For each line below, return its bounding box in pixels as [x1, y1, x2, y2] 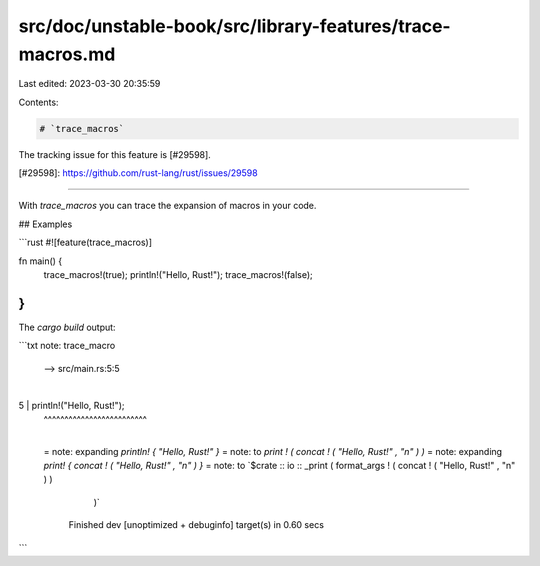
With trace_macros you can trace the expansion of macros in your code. [18, 200, 317, 212]
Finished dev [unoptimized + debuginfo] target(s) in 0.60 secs [68, 519, 325, 531]
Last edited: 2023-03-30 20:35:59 [18, 78, 161, 90]
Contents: [18, 96, 59, 108]
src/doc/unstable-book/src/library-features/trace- [18, 15, 451, 37]
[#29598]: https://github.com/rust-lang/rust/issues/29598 [18, 167, 259, 179]
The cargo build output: [18, 321, 116, 333]
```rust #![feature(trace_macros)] [18, 236, 152, 249]
